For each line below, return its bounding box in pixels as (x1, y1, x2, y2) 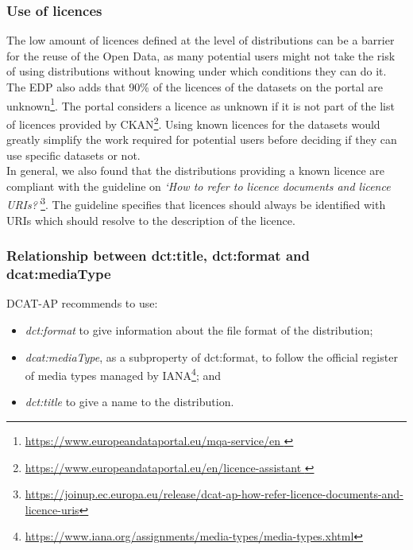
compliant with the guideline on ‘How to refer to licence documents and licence (6, 177, 391, 194)
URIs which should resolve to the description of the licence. (6, 211, 295, 228)
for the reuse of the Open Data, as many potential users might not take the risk (6, 47, 396, 64)
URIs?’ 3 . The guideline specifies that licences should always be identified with (6, 194, 386, 213)
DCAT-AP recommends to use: (6, 295, 158, 312)
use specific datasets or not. (6, 146, 141, 163)
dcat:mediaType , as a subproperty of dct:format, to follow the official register (25, 348, 398, 365)
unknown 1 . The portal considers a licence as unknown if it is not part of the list (6, 95, 395, 114)
